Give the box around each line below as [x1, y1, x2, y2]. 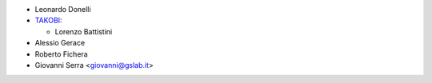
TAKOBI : [34, 16, 63, 26]
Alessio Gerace [34, 38, 86, 48]
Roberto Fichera [34, 49, 88, 59]
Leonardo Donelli [34, 5, 91, 14]
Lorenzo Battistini [54, 26, 113, 36]
